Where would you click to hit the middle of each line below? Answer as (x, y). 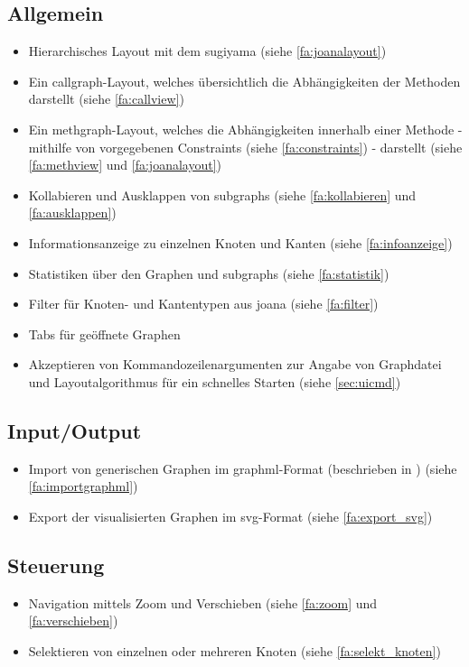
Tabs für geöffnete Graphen (104, 333)
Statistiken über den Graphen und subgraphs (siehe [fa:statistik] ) (209, 273)
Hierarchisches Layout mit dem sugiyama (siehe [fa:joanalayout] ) (207, 51)
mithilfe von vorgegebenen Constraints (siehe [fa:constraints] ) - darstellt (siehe (245, 147)
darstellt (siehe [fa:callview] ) (106, 99)
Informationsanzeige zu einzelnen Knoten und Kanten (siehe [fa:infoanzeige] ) (240, 242)
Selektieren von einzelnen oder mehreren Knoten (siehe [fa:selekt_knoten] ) (234, 650)
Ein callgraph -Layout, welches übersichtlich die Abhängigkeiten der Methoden (244, 81)
